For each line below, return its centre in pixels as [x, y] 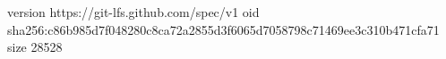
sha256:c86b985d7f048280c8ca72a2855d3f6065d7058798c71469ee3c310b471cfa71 [223, 29]
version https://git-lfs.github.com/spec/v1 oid [133, 12]
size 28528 [35, 47]
